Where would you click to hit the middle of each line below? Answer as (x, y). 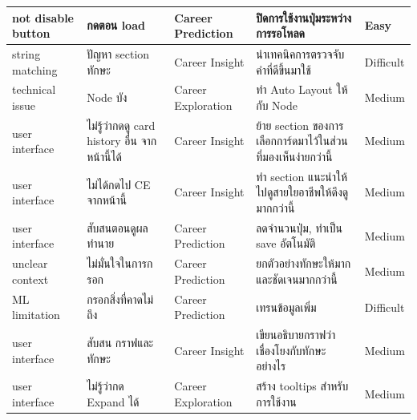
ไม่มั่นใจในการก (120, 263)
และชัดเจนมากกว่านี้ (297, 279)
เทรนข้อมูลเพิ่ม (286, 307)
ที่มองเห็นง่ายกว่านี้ (294, 156)
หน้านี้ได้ (104, 156)
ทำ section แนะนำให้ (302, 176)
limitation (36, 315)
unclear (30, 263)
